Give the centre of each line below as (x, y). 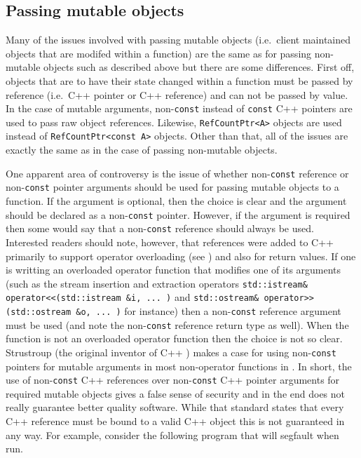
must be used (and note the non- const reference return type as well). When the (177, 324)
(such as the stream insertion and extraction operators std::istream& (157, 283)
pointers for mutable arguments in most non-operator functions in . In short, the (179, 366)
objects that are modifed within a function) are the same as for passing (159, 53)
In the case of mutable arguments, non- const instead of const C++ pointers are (179, 108)
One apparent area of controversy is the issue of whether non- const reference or (177, 173)
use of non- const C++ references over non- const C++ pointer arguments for (173, 380)
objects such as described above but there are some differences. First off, (199, 67)
